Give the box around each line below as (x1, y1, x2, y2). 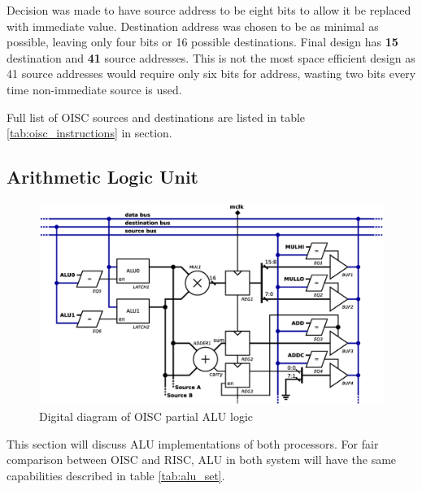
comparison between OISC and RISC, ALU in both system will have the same (7, 451, 397, 468)
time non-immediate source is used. (7, 80, 182, 98)
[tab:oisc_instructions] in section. (7, 124, 172, 141)
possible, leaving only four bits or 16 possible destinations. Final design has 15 (7, 33, 398, 50)
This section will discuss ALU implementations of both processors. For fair (7, 435, 379, 452)
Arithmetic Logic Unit (7, 164, 198, 189)
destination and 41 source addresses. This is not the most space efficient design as (7, 49, 415, 66)
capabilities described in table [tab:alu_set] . (7, 466, 225, 483)
